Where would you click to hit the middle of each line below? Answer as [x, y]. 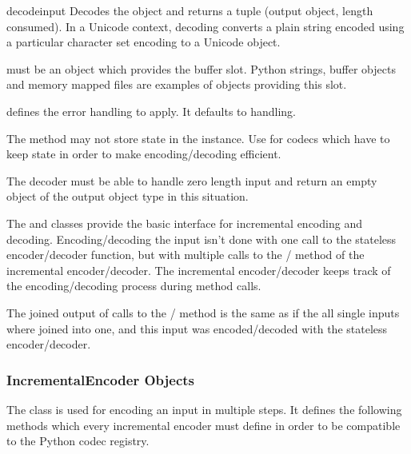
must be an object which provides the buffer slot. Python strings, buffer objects [201, 68]
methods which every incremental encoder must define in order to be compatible [204, 425]
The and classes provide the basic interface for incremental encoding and [184, 223]
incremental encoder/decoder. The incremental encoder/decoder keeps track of [199, 270]
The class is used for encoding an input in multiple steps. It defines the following [204, 409]
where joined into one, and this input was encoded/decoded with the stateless [197, 328]
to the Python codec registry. [78, 441]
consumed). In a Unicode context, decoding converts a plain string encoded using [205, 26]
